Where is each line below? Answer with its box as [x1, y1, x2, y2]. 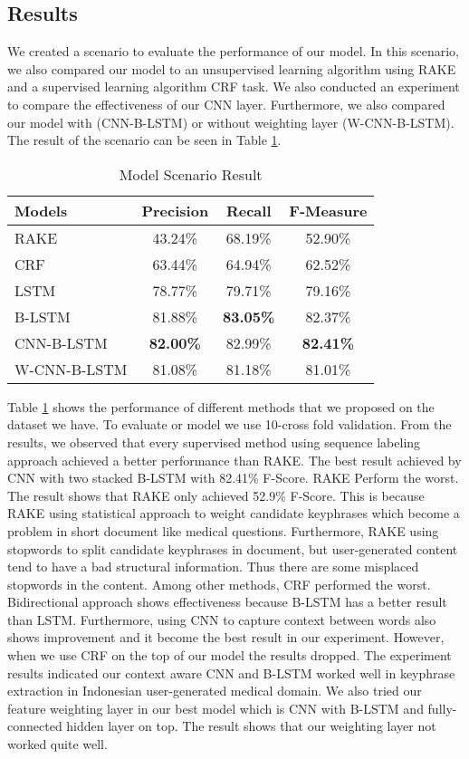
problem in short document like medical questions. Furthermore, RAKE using [7, 521, 439, 540]
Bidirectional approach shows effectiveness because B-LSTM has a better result [7, 592, 447, 611]
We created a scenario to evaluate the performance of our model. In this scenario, [7, 42, 459, 61]
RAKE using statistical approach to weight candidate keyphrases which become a [7, 504, 460, 523]
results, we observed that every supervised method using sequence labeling [7, 432, 421, 451]
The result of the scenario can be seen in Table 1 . [7, 130, 282, 149]
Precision [141, 199, 209, 221]
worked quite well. [7, 735, 108, 754]
